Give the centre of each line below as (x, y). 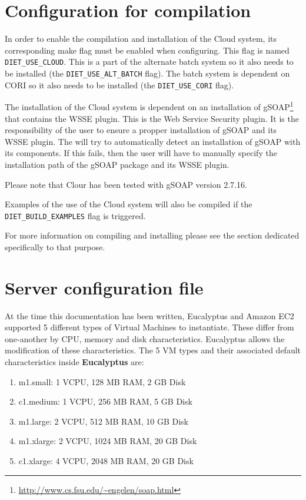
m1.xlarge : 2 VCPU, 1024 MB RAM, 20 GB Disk (108, 441)
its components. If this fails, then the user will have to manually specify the (141, 153)
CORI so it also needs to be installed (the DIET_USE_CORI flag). (119, 85)
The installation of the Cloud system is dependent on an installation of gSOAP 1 (149, 106)
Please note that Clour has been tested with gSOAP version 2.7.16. (126, 184)
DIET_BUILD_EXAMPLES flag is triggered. (75, 215)
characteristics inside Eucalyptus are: (74, 362)
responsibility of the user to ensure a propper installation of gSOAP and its (141, 130)
